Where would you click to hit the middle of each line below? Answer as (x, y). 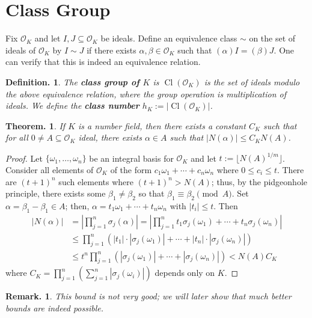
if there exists (112, 50)
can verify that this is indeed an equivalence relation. (103, 62)
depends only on (185, 273)
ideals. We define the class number (72, 105)
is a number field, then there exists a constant (162, 125)
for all (17, 137)
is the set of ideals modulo (252, 81)
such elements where (96, 181)
